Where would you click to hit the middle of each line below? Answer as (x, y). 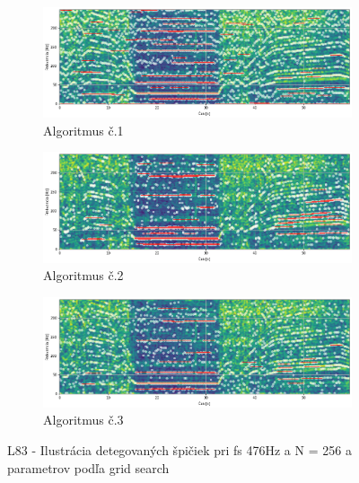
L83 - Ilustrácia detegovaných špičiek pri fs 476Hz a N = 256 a (179, 450)
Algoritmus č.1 (83, 130)
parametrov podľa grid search (88, 467)
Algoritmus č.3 (83, 420)
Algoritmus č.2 (83, 275)
